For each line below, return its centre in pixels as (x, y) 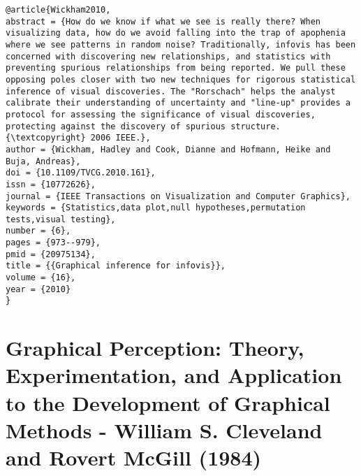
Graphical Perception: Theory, (155, 348)
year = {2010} (38, 289)
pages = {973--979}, (53, 243)
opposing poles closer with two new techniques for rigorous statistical (181, 79)
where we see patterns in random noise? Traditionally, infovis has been (181, 44)
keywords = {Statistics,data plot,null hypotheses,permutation (156, 208)
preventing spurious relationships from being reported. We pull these (176, 68)
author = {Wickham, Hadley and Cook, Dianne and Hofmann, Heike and (168, 149)
